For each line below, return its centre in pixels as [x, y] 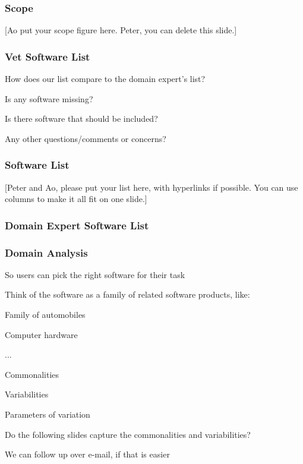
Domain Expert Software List [77, 225]
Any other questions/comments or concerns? [86, 138]
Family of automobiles [45, 315]
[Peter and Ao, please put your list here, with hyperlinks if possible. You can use [151, 187]
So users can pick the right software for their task [95, 274]
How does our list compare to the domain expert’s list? [105, 79]
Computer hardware [41, 334]
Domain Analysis [46, 252]
